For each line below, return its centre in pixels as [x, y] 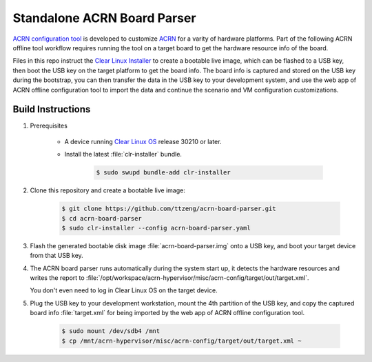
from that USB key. [57, 256]
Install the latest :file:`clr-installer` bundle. [123, 154]
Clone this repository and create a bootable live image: [107, 190]
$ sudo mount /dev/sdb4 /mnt [111, 331]
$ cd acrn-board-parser [102, 218]
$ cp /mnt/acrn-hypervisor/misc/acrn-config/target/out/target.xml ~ [182, 341]
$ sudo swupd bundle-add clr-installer [163, 173]
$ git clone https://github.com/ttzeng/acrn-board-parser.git [169, 209]
